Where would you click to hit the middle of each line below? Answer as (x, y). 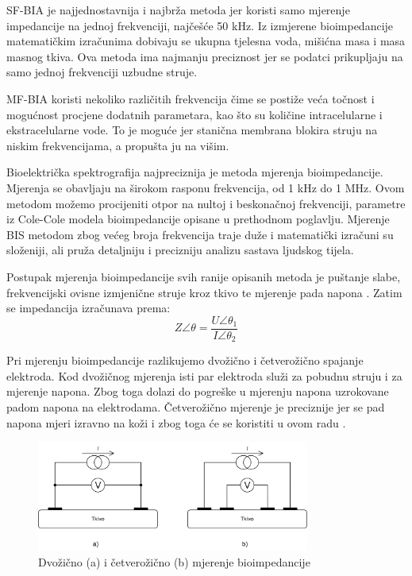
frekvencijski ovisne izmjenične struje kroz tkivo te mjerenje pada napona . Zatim (204, 292)
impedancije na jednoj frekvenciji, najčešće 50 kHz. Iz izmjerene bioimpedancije (200, 25)
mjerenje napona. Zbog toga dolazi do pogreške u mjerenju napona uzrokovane (198, 391)
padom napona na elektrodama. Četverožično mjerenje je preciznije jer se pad (196, 406)
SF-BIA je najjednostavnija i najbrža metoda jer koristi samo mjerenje (178, 10)
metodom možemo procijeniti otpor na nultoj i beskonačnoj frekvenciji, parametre (206, 203)
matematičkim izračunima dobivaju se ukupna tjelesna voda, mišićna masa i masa (206, 41)
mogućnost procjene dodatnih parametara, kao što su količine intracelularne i (194, 114)
